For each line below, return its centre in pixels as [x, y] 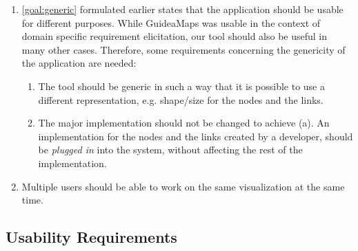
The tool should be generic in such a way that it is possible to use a [182, 86]
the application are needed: [79, 63]
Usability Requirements [91, 237]
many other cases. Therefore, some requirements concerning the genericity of [183, 49]
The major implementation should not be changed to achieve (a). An [184, 123]
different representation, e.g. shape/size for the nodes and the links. [181, 99]
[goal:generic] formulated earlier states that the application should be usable [182, 9]
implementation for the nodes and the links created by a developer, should [196, 136]
